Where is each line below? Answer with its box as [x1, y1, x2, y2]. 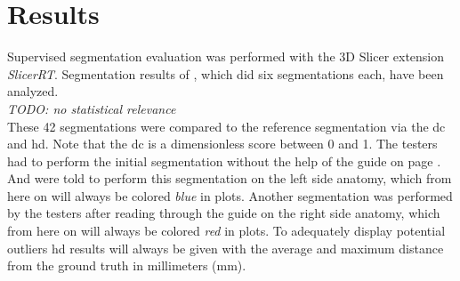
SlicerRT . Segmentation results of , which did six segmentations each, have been [7, 64, 444, 83]
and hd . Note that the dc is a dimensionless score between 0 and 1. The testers [7, 134, 438, 153]
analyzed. [7, 82, 59, 100]
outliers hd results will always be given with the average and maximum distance [7, 238, 444, 257]
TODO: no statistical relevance [7, 99, 176, 117]
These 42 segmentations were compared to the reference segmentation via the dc [7, 116, 446, 135]
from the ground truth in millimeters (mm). [7, 256, 246, 275]
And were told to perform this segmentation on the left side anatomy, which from [7, 169, 452, 188]
